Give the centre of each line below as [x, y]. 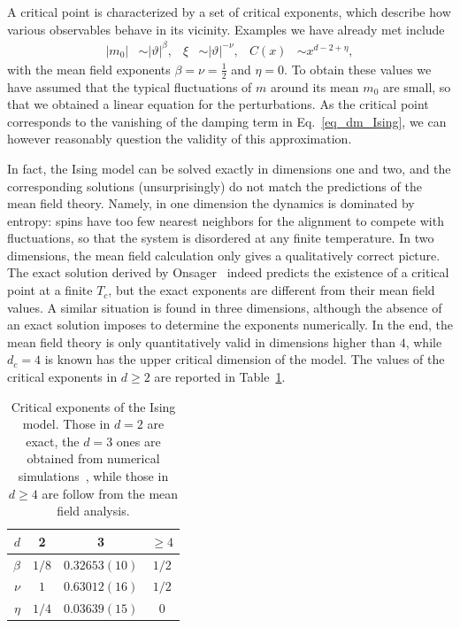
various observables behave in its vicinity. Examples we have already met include [226, 29]
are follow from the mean [110, 493]
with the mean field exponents [89, 69]
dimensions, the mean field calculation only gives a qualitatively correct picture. [224, 255]
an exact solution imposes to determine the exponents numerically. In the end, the [230, 325]
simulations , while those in [93, 476]
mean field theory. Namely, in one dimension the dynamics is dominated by [211, 203]
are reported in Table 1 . [220, 377]
